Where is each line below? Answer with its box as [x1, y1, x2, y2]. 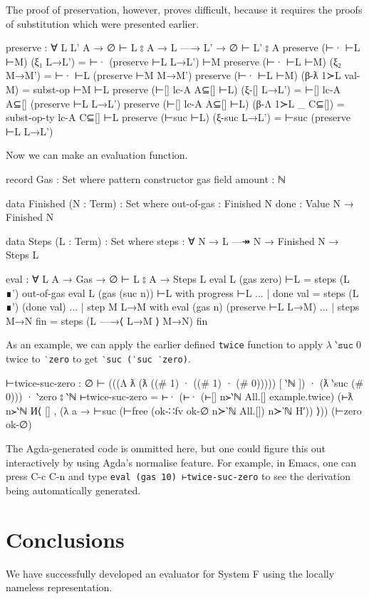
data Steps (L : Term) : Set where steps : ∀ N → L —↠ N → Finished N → [6, 233, 339, 248]
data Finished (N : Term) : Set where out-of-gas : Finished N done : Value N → [6, 195, 354, 210]
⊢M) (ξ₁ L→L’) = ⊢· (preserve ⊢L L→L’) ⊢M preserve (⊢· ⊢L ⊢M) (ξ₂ [6, 53, 342, 68]
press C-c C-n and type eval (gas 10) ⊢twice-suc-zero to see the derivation [6, 469, 350, 484]
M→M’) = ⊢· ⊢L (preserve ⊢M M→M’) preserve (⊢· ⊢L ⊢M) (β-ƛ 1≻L [6, 68, 341, 83]
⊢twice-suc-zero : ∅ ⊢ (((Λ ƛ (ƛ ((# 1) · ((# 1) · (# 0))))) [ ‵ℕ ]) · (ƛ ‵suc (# [6, 375, 364, 390]
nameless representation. [6, 580, 113, 595]
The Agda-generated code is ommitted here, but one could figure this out [6, 440, 326, 455]
